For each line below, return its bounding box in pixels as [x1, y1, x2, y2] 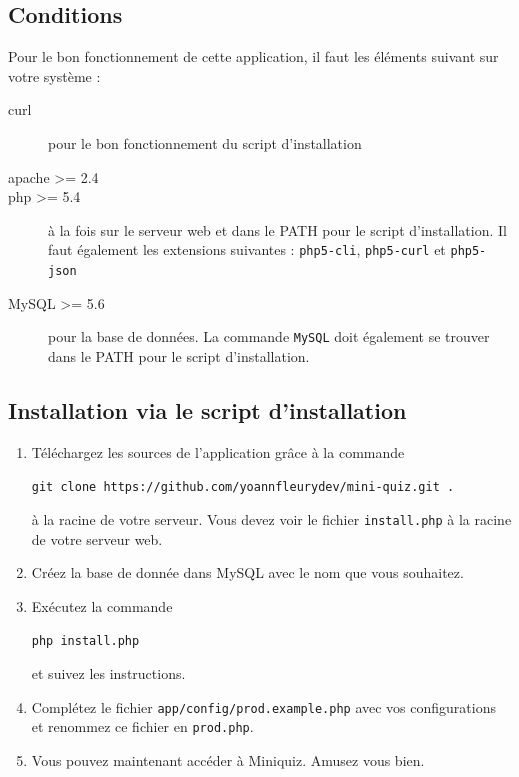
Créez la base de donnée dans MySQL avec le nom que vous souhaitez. [31, 562, 464, 583]
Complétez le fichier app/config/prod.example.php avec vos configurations [31, 696, 496, 717]
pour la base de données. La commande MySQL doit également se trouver [48, 326, 490, 347]
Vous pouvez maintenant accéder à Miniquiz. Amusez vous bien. [31, 749, 425, 770]
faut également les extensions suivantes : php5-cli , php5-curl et [48, 239, 446, 260]
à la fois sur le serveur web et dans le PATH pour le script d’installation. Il [48, 219, 507, 240]
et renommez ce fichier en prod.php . [31, 716, 254, 737]
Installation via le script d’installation [8, 394, 407, 425]
